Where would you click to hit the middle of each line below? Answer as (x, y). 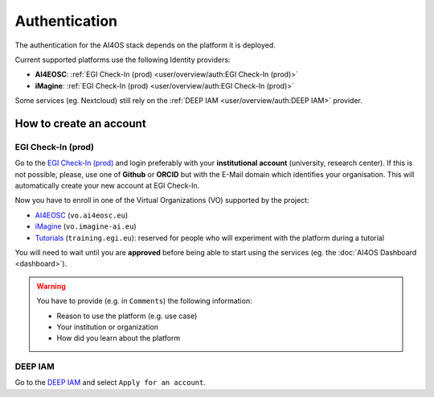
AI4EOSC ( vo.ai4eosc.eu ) (82, 215)
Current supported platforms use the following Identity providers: (123, 60)
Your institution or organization (108, 327)
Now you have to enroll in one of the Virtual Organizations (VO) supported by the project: (162, 201)
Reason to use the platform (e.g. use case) (127, 316)
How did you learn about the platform (119, 338)
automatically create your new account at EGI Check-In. (107, 186)
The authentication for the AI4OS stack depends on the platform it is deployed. (145, 45)
